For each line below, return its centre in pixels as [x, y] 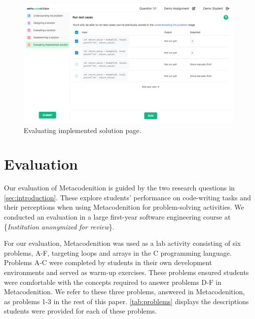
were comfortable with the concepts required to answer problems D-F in [113, 282]
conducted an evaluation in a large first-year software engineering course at [117, 217]
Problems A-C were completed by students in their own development [108, 262]
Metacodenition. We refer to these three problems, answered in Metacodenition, [125, 292]
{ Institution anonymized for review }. [59, 226]
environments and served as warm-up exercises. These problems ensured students [127, 272]
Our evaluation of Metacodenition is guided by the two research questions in [119, 188]
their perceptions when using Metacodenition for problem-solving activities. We [124, 207]
